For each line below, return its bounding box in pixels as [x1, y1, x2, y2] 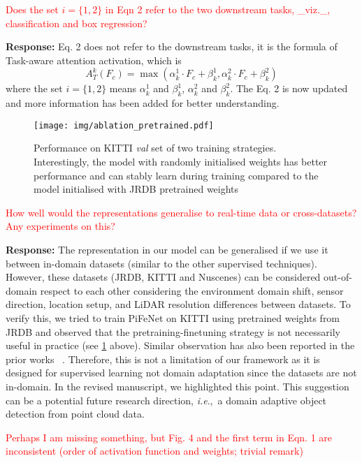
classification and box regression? [6, 15, 147, 30]
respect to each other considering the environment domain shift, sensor [40, 283, 344, 297]
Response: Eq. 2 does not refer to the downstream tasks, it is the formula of [6, 39, 338, 54]
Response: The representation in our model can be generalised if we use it [6, 242, 328, 256]
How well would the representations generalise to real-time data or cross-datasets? [6, 205, 357, 219]
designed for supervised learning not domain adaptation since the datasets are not [6, 365, 357, 380]
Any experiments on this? [6, 219, 115, 233]
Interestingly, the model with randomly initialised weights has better [34, 154, 328, 169]
